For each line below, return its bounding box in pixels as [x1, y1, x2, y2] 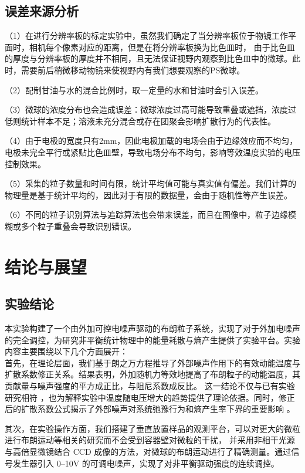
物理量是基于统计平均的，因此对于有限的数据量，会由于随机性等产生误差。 [5, 188, 292, 201]
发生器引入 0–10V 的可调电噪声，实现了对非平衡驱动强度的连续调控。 [12, 457, 279, 469]
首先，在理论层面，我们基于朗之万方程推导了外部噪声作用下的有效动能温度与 [5, 356, 300, 369]
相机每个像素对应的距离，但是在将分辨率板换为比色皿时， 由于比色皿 [29, 40, 295, 53]
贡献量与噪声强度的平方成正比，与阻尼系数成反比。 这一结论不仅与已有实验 [5, 380, 295, 392]
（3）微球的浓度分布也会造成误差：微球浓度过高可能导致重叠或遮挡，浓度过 [5, 103, 296, 116]
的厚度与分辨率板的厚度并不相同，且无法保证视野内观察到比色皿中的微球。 [5, 52, 292, 65]
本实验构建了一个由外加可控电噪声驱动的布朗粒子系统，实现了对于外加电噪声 [5, 322, 300, 335]
